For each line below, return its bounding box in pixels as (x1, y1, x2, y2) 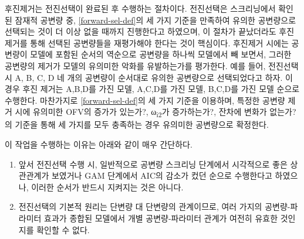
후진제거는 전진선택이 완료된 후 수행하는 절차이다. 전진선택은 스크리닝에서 (5, 2, 276, 14)
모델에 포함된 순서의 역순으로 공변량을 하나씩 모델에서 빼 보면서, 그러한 (30, 48, 292, 60)
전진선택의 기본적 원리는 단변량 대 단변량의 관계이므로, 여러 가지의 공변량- (18, 200, 291, 213)
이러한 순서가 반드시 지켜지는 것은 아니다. (31, 180, 184, 193)
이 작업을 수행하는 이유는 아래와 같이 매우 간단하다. (5, 138, 192, 151)
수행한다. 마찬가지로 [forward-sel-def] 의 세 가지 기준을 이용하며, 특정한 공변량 (5, 94, 285, 106)
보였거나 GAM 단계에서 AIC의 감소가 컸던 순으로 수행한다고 (51, 169, 272, 182)
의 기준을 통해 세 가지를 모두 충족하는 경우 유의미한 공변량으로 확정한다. (5, 118, 269, 131)
